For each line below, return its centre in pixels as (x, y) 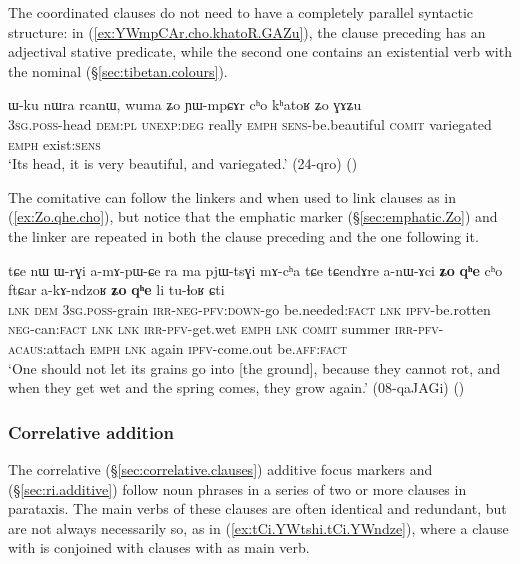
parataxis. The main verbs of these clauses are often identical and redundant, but (257, 508)
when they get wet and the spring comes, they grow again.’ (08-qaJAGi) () (236, 387)
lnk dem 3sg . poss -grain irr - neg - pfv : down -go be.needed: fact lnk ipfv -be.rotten (249, 308)
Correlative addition (91, 431)
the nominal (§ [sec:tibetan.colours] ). (118, 70)
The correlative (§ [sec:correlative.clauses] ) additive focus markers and (220, 468)
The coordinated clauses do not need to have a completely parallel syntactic (240, 12)
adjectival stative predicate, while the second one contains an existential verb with (260, 51)
